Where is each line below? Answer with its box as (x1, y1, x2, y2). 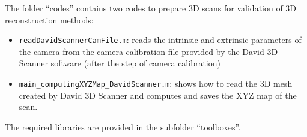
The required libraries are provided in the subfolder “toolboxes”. (5, 120, 241, 133)
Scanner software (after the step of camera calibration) (19, 57, 220, 69)
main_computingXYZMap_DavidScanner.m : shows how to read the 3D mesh (19, 77, 293, 90)
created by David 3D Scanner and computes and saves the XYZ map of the (19, 89, 297, 101)
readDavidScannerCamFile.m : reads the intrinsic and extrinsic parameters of (19, 34, 302, 46)
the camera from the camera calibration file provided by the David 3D (19, 45, 278, 57)
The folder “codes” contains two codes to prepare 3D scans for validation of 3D (5, 2, 297, 14)
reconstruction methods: (5, 13, 94, 26)
